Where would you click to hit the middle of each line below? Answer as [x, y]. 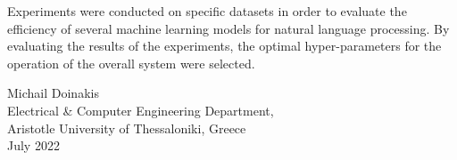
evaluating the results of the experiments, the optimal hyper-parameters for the [224, 46]
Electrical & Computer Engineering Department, [141, 110]
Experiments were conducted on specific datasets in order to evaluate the [207, 11]
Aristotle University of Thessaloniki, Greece [127, 128]
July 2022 [33, 145]
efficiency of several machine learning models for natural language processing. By [228, 28]
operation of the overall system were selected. [131, 63]
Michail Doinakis [53, 93]
